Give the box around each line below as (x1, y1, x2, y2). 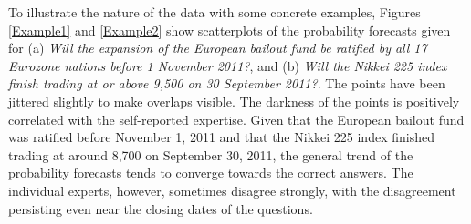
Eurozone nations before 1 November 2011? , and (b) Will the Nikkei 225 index (8, 56, 447, 75)
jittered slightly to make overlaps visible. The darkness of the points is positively (8, 91, 460, 110)
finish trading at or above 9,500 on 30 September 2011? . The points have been (8, 74, 445, 93)
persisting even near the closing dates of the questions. (8, 199, 313, 218)
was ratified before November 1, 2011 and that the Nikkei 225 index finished (8, 127, 434, 147)
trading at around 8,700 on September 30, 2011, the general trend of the (8, 145, 413, 164)
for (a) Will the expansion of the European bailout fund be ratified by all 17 (8, 38, 427, 57)
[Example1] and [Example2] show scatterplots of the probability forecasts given (8, 20, 451, 39)
